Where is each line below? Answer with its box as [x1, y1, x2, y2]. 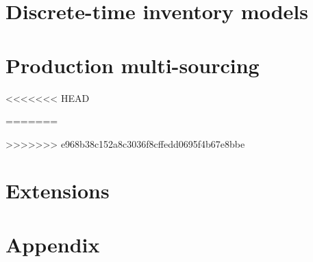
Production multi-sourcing [5, 51, 260, 79]
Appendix [5, 230, 100, 258]
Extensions [5, 176, 110, 205]
